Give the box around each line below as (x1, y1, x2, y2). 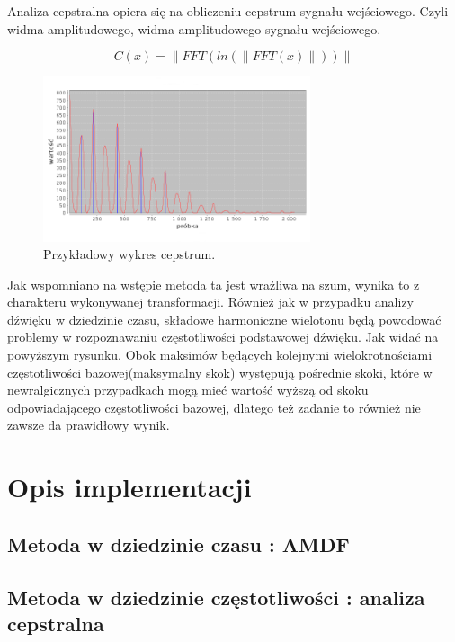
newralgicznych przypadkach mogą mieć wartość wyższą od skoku (7, 380, 369, 399)
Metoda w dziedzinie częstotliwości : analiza (7, 583, 425, 611)
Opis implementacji (7, 468, 252, 505)
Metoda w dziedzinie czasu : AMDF (7, 530, 350, 557)
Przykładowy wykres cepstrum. (43, 245, 216, 263)
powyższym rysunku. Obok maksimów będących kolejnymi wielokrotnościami (7, 345, 433, 364)
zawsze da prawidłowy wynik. (7, 415, 170, 434)
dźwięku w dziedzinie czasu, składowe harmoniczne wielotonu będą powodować (7, 309, 442, 328)
